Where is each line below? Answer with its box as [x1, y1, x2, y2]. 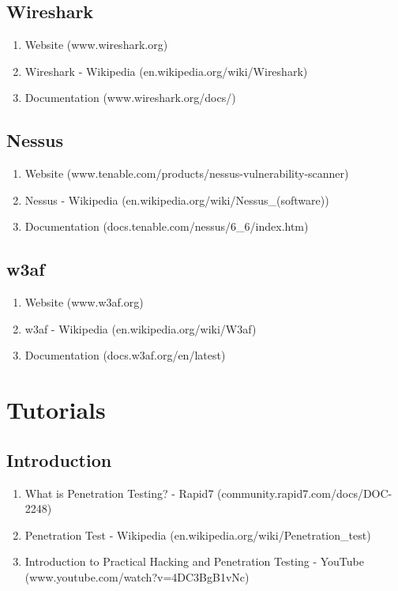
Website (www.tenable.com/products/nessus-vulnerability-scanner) [24, 165, 349, 182]
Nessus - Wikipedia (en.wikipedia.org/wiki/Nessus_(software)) [24, 191, 329, 208]
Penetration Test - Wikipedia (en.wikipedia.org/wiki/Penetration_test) [24, 526, 371, 543]
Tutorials [6, 393, 106, 426]
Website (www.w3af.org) [24, 294, 144, 311]
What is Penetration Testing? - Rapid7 [24, 484, 214, 501]
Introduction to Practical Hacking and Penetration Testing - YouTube [24, 553, 364, 570]
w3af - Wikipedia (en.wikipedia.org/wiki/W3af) [24, 320, 257, 337]
